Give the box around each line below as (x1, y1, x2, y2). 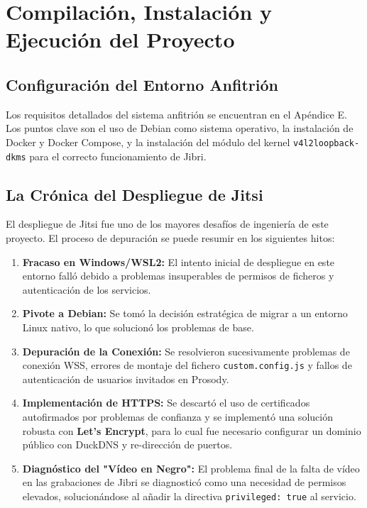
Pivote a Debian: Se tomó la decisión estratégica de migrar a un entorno (22, 306, 348, 321)
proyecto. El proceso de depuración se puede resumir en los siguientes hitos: (6, 231, 335, 245)
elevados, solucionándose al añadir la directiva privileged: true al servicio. (22, 489, 356, 504)
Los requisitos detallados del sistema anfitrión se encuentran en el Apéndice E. (6, 106, 347, 121)
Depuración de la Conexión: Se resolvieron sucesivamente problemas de (22, 343, 350, 358)
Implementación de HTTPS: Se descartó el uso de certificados (22, 395, 310, 410)
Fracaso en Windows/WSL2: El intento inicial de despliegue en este (22, 254, 335, 269)
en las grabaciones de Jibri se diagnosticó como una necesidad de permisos (22, 475, 346, 490)
